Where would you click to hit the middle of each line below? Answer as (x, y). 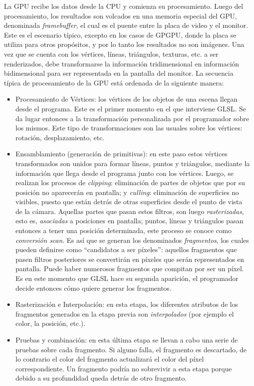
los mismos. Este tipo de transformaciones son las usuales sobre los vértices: (129, 128)
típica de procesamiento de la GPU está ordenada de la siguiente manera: (114, 82)
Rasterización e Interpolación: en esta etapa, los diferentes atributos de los (127, 304)
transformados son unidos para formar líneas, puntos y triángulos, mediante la (133, 163)
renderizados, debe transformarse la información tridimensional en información (122, 63)
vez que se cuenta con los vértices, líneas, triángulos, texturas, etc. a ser (111, 54)
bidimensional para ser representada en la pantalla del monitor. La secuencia (119, 73)
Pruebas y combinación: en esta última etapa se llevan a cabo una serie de (127, 340)
